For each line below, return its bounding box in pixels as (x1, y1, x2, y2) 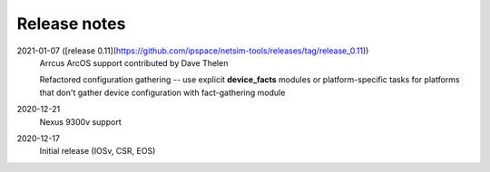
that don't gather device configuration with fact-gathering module (39, 87, 286, 98)
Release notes (16, 14, 126, 33)
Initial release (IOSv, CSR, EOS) (39, 146, 156, 157)
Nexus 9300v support (39, 116, 122, 127)
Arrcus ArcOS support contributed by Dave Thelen (39, 57, 229, 68)
